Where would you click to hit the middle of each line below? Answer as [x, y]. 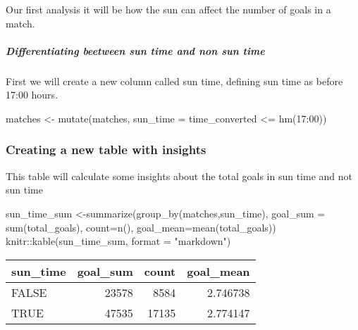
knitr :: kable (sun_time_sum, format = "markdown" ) [118, 241]
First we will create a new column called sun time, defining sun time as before [174, 81]
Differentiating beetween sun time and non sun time [135, 50]
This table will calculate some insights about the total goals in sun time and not [179, 176]
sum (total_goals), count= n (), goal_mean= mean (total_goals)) [141, 227]
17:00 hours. [32, 95]
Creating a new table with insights [106, 150]
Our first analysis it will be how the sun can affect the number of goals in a [168, 9]
